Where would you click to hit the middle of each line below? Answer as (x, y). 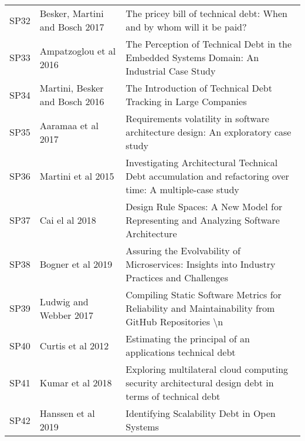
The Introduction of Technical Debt (199, 88)
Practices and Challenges (177, 277)
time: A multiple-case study (182, 189)
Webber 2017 (66, 315)
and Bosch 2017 (72, 27)
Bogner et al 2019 (76, 264)
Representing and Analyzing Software (203, 220)
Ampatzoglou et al (78, 51)
